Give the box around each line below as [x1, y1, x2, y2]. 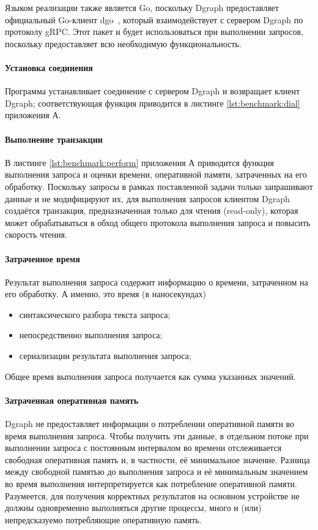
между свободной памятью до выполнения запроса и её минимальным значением [5, 465, 308, 478]
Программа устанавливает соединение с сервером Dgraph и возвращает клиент [5, 85, 300, 97]
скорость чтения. [5, 228, 67, 241]
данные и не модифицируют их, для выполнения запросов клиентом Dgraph [5, 192, 290, 205]
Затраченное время [5, 252, 80, 265]
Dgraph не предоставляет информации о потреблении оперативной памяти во [5, 417, 295, 430]
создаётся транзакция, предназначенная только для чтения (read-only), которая [5, 204, 298, 217]
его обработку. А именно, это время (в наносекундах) [5, 287, 206, 300]
